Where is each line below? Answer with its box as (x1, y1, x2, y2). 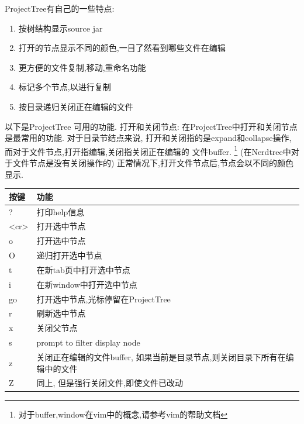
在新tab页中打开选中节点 (36, 263, 130, 275)
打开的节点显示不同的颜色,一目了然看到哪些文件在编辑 (18, 42, 226, 54)
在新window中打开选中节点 (36, 278, 137, 290)
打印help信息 (36, 205, 85, 218)
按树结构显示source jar (18, 22, 103, 34)
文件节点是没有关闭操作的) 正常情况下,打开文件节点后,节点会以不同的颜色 (12, 157, 293, 168)
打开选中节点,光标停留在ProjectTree (36, 292, 171, 305)
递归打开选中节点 (36, 249, 102, 261)
